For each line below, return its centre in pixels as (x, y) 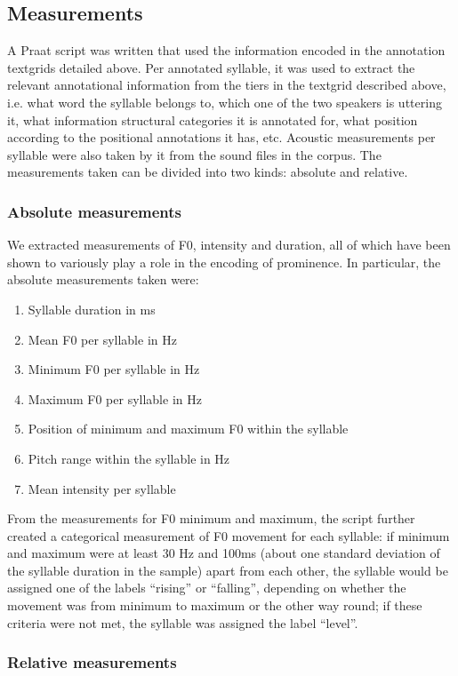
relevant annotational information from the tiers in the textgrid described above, (227, 85)
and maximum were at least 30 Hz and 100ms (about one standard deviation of (224, 553)
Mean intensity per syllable (102, 488)
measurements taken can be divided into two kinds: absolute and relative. (208, 172)
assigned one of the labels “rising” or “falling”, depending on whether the (207, 588)
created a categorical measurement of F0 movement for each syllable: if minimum (229, 535)
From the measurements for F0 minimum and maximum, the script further (211, 518)
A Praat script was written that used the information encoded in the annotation (226, 50)
